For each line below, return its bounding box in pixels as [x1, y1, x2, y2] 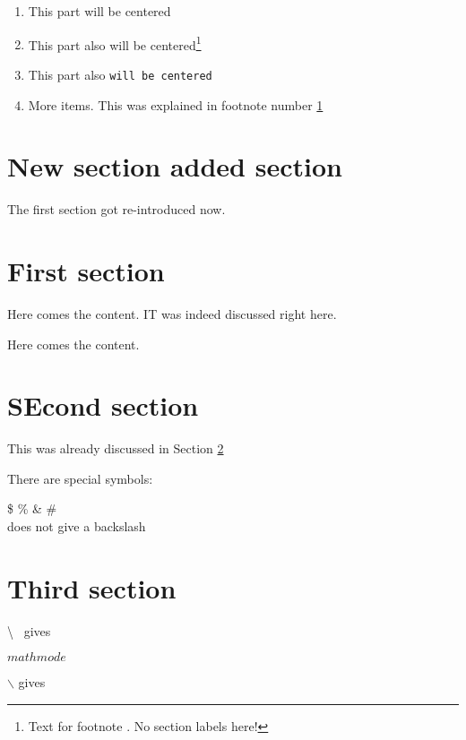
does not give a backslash [7, 517, 146, 536]
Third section [7, 569, 177, 606]
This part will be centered [28, 2, 171, 20]
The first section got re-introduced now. [7, 200, 226, 219]
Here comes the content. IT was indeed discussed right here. [7, 304, 337, 323]
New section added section [7, 148, 342, 185]
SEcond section [7, 387, 199, 424]
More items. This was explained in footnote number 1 [28, 95, 324, 114]
